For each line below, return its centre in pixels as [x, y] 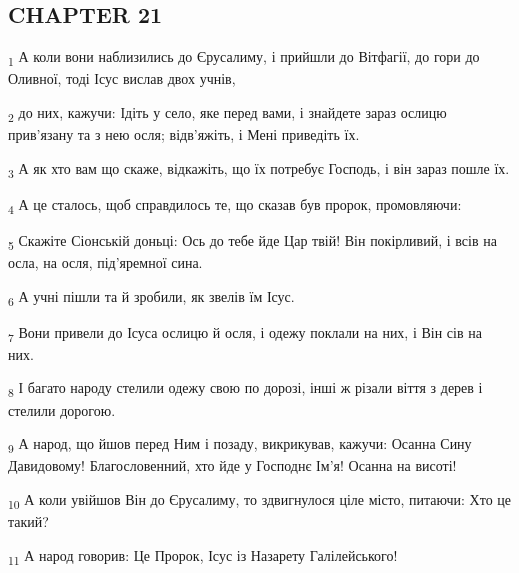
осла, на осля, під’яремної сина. [105, 262]
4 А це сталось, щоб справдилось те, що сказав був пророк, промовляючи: [235, 205]
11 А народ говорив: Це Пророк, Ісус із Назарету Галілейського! [203, 556]
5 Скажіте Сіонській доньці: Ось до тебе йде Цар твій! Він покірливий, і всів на [252, 241]
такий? [28, 521]
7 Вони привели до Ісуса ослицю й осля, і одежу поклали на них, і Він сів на [245, 333]
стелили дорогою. [62, 409]
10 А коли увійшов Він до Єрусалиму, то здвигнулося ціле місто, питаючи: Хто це [260, 500]
